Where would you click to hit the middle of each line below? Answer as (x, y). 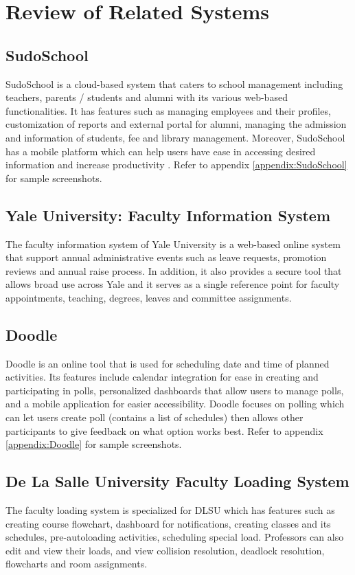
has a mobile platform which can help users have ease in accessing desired (161, 151)
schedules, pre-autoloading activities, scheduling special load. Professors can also (175, 537)
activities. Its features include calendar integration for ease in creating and (162, 377)
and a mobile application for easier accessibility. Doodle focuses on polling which (175, 404)
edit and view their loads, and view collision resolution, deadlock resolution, (165, 550)
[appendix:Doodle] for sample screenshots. (94, 444)
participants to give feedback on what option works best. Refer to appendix (164, 430)
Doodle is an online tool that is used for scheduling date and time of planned (168, 363)
